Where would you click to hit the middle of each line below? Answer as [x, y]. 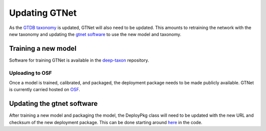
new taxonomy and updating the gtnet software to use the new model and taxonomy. [95, 34]
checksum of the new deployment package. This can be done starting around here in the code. [106, 122]
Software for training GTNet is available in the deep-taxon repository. [79, 60]
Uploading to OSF [31, 73]
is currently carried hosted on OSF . [45, 90]
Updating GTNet [43, 13]
